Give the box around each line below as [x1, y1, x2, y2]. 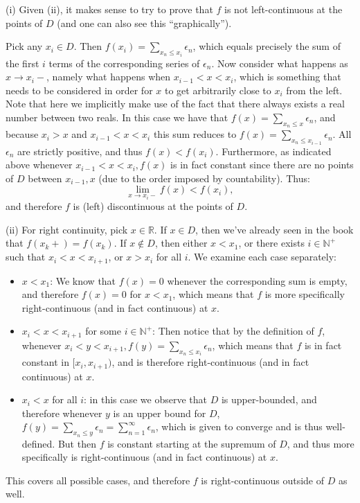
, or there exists [238, 236, 305, 250]
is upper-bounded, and [221, 392, 317, 407]
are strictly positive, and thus [17, 143, 143, 158]
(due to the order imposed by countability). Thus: [98, 170, 310, 185]
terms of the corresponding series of [48, 55, 200, 70]
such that [6, 249, 46, 264]
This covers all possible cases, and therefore [6, 473, 190, 487]
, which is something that [233, 69, 341, 84]
